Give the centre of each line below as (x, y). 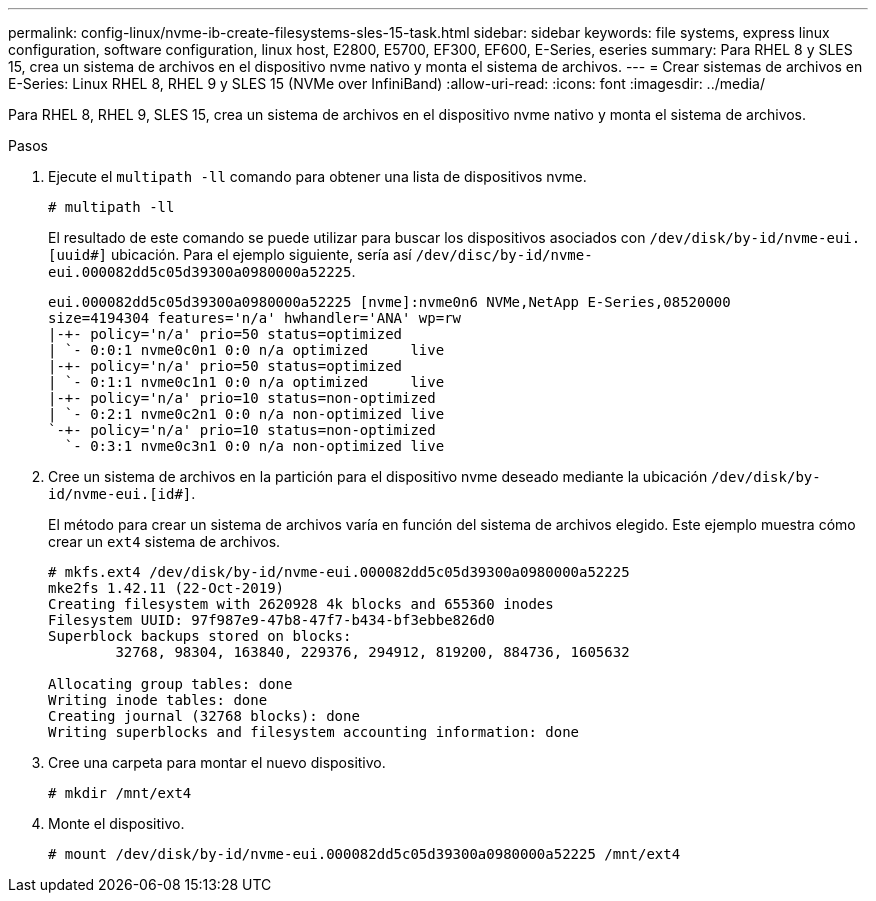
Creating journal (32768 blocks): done (204, 716)
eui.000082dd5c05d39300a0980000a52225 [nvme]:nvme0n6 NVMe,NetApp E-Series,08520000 (389, 302)
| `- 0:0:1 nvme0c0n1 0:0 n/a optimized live (246, 350)
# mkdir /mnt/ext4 (120, 793)
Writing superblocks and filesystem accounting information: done (314, 732)
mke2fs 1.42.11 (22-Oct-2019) (166, 588)
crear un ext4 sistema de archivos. (164, 541)
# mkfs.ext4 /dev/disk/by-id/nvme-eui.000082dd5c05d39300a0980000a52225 (339, 572)
